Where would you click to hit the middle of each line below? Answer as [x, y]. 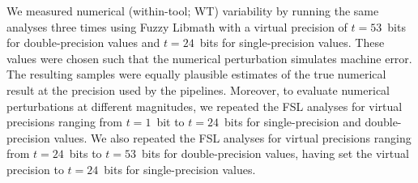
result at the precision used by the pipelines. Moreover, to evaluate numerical [198, 89]
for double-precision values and [83, 43]
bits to [85, 153]
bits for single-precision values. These [292, 43]
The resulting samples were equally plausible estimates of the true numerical [196, 74]
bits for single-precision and [293, 122]
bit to [171, 122]
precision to [35, 169]
